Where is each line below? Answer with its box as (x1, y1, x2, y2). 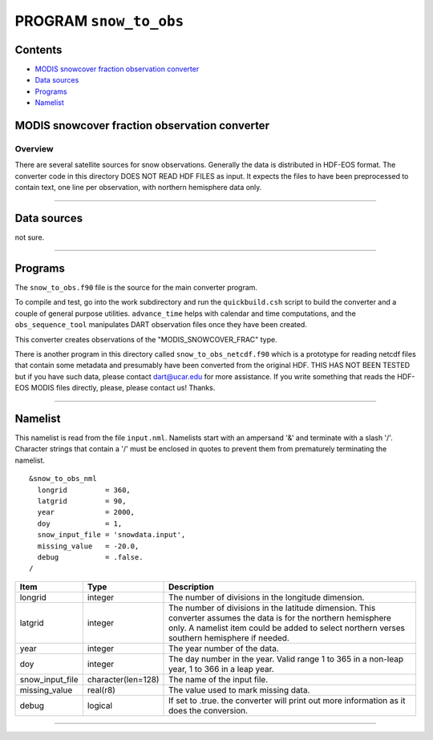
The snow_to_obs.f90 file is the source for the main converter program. (14, 282, 258, 292)
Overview (14, 144, 54, 155)
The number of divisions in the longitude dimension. (168, 592, 365, 603)
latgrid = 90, (37, 496, 127, 505)
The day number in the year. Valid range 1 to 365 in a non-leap (168, 653, 404, 665)
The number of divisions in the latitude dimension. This (168, 602, 376, 613)
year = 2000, (37, 507, 136, 517)
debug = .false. (37, 552, 144, 561)
